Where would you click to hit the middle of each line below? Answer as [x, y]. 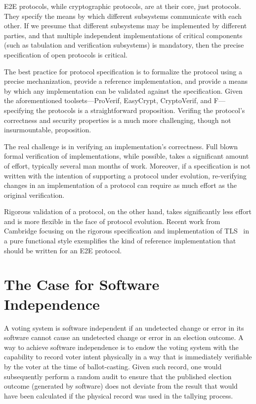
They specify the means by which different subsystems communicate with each [123, 16]
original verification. [34, 195]
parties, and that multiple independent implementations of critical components [123, 35]
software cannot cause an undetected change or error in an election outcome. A [124, 337]
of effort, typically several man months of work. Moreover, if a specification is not [127, 165]
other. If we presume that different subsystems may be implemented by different [126, 26]
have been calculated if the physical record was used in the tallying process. [119, 395]
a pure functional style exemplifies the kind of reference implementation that [120, 241]
